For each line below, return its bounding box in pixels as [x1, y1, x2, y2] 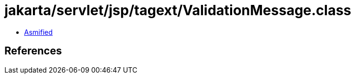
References [4, 45, 62, 57]
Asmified [24, 27, 53, 36]
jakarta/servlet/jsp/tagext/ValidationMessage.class [4, 2, 352, 19]
